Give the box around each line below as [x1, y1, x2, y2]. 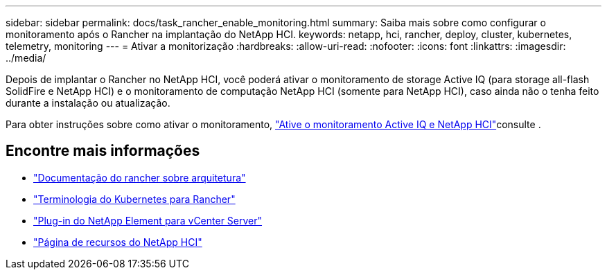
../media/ [6, 52, 46, 64]
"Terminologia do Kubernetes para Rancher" [33, 193, 236, 205]
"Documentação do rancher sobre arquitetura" [33, 171, 246, 184]
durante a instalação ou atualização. [6, 97, 170, 109]
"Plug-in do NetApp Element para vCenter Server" [33, 214, 263, 227]
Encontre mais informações [6, 142, 200, 160]
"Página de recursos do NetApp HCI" [33, 236, 202, 248]
